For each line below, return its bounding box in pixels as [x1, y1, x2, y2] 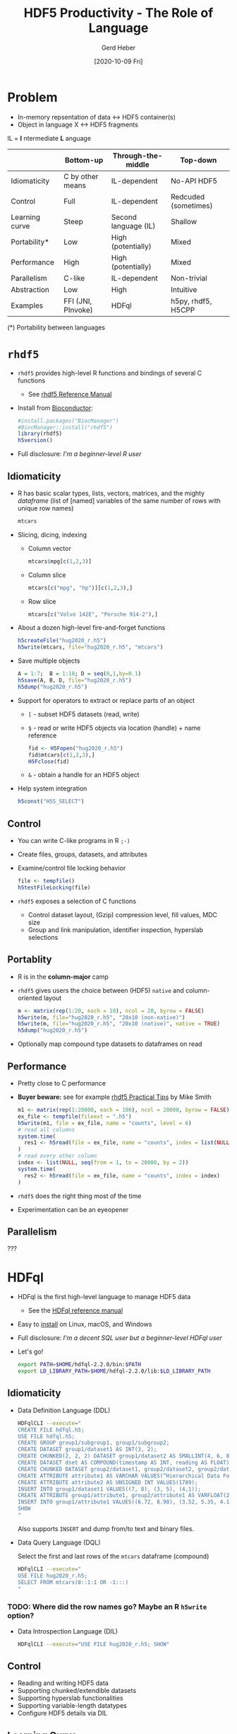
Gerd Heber [101, 43, 136, 52]
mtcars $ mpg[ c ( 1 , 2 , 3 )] [28, 557, 92, 565]
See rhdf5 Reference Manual [28, 390, 112, 398]
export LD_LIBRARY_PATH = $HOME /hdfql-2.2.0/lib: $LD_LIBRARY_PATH [17, 1368, 211, 1375]
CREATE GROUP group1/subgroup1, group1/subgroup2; [17, 1439, 170, 1447]
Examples [11, 301, 44, 310]
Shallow [170, 216, 197, 226]
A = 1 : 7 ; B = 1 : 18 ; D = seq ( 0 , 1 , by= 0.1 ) [17, 670, 142, 677]
